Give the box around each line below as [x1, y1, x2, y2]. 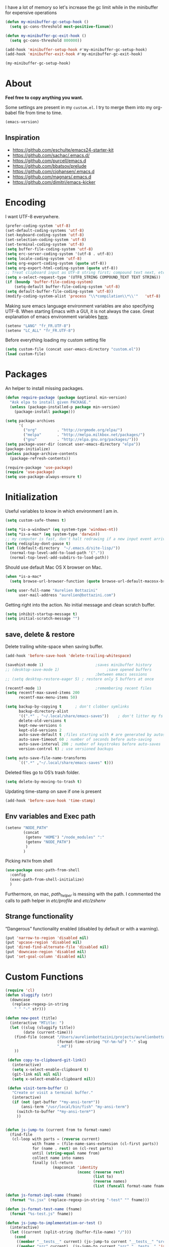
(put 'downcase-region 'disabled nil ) [5, 950, 87, 955]
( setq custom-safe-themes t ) [5, 518, 66, 523]
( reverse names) [93, 1179, 127, 1184]
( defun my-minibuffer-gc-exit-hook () [5, 33, 87, 38]
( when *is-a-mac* [5, 574, 42, 579]
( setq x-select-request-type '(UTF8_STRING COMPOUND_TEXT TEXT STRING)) [5, 275, 161, 280]
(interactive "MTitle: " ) [10, 1020, 64, 1026]
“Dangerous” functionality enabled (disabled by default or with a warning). [5, 925, 159, 931]
